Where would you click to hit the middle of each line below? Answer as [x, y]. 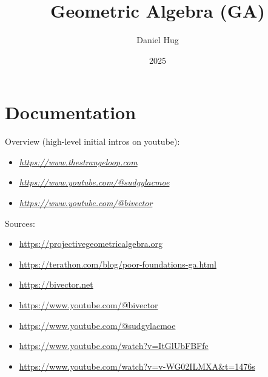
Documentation [71, 112]
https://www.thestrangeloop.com [78, 161]
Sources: [20, 223]
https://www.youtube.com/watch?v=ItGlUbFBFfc [114, 346]
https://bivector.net [56, 284]
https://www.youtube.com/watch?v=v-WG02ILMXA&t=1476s [137, 366]
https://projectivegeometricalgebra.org [91, 244]
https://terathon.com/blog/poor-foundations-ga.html [118, 264]
